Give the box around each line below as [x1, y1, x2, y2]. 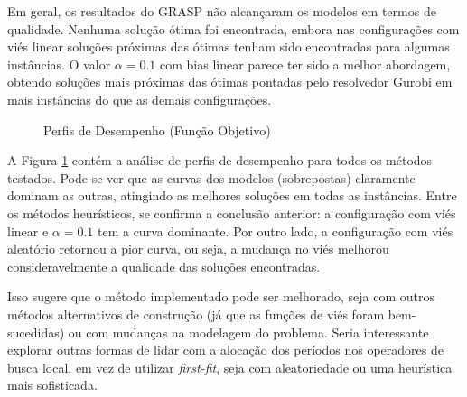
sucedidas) [7, 322, 65, 341]
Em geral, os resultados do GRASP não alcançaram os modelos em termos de [7, 2, 436, 20]
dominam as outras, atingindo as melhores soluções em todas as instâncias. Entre [7, 186, 457, 205]
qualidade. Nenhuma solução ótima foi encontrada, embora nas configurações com [7, 19, 460, 38]
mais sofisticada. [7, 375, 98, 394]
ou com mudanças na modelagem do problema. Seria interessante [68, 322, 429, 341]
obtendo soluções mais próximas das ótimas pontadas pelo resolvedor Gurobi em [7, 72, 453, 91]
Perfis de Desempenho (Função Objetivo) [43, 120, 271, 139]
